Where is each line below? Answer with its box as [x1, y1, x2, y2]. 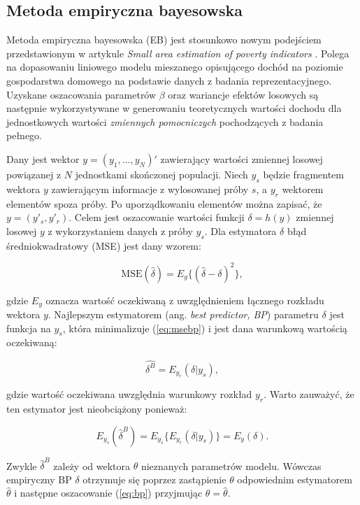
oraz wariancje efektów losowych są [168, 87, 319, 101]
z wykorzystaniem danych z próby [48, 223, 193, 238]
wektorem [282, 181, 324, 196]
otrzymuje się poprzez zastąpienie [82, 471, 226, 486]
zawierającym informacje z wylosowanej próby [51, 181, 249, 196]
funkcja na [6, 320, 51, 335]
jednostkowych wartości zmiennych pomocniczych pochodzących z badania [6, 114, 324, 129]
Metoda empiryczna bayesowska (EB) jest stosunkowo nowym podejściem [6, 32, 322, 47]
